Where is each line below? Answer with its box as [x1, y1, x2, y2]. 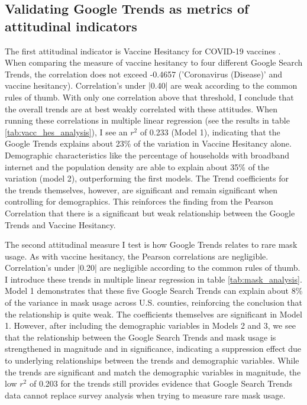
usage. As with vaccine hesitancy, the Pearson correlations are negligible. [5, 250, 269, 262]
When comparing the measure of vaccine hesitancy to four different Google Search [5, 56, 303, 69]
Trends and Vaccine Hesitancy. [5, 218, 116, 231]
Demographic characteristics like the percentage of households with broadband [5, 148, 289, 161]
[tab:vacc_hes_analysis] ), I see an [5, 125, 128, 138]
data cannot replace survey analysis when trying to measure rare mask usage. [5, 388, 286, 401]
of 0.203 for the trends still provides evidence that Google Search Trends [29, 377, 292, 390]
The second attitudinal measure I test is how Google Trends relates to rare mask [5, 238, 298, 251]
